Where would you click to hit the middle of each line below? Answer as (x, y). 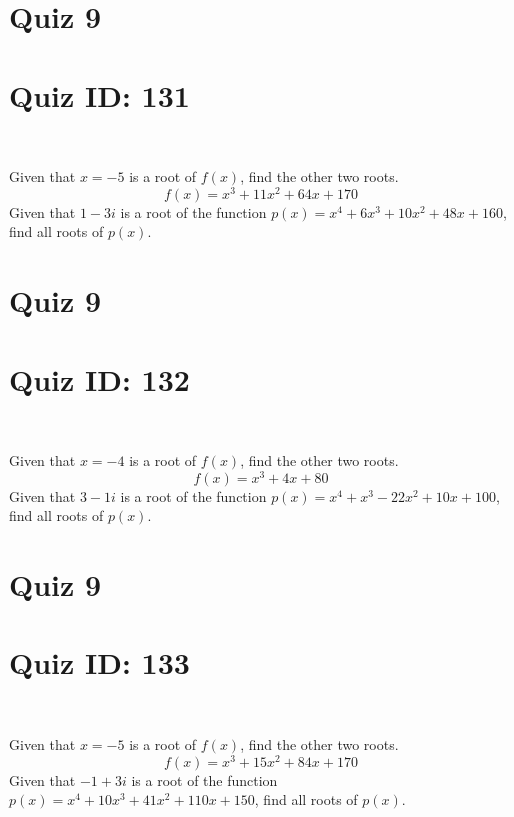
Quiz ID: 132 (99, 378)
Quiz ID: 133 (99, 662)
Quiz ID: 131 (99, 94)
